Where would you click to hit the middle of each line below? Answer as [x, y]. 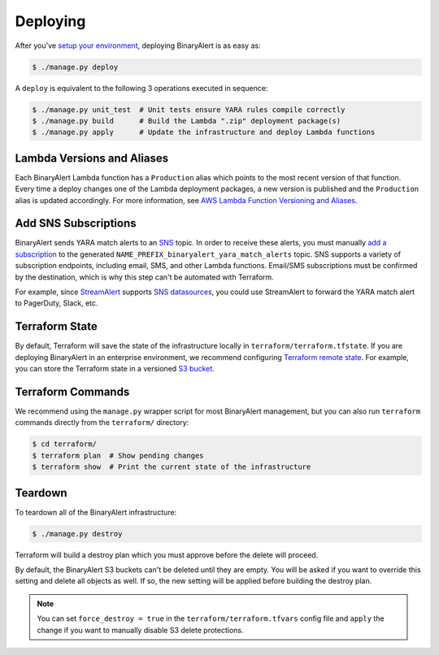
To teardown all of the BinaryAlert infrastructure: [96, 512]
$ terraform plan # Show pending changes [118, 455]
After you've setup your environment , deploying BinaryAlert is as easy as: [138, 46]
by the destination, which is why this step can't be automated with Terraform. [144, 277]
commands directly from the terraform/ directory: [102, 423]
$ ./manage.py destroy [77, 534]
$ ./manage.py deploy [75, 67]
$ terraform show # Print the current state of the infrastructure [172, 467]
